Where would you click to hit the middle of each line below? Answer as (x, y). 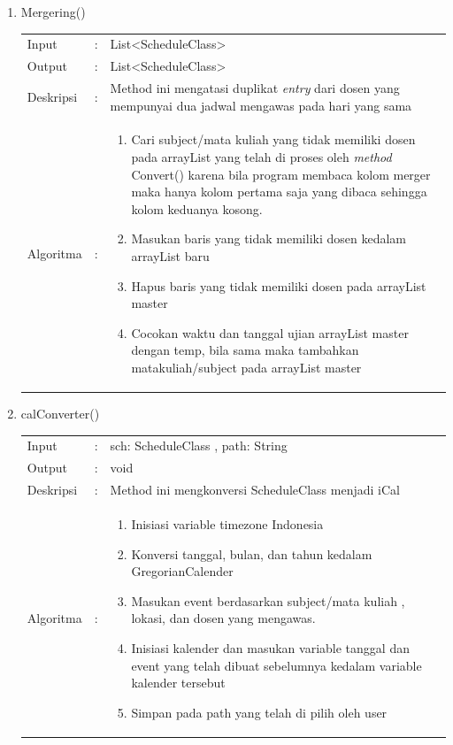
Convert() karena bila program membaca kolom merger (281, 174)
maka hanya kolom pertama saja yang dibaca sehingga (279, 192)
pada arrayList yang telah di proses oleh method (261, 157)
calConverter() (60, 414)
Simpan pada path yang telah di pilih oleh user (259, 712)
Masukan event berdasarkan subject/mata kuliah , (268, 600)
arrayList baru (170, 256)
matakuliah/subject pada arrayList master (246, 367)
